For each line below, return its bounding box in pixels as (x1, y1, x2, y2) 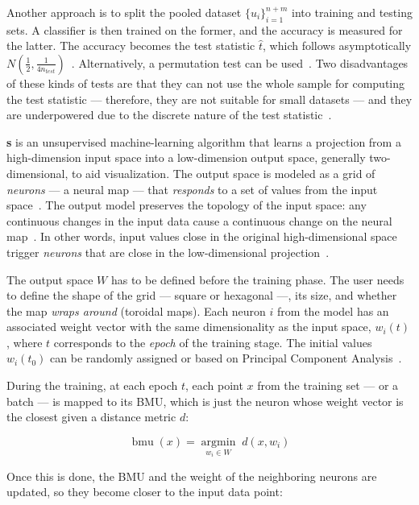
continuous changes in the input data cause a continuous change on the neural (6, 212, 392, 229)
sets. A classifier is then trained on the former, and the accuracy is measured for (6, 21, 403, 38)
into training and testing (292, 4, 413, 20)
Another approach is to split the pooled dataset (6, 4, 242, 20)
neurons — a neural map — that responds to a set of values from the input (6, 180, 378, 197)
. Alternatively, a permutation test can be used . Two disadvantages (71, 54, 409, 71)
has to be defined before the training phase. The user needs (110, 271, 404, 288)
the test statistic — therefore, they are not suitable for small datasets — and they (6, 90, 413, 107)
